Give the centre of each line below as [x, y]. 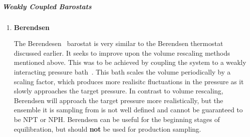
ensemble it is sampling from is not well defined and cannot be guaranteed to [128, 110]
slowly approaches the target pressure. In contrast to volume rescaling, [118, 91]
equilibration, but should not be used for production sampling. [107, 129]
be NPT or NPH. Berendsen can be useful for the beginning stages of [117, 119]
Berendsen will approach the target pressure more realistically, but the [118, 100]
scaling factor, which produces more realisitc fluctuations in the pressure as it [129, 81]
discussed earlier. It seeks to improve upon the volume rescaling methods [122, 53]
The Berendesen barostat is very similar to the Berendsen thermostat [118, 43]
